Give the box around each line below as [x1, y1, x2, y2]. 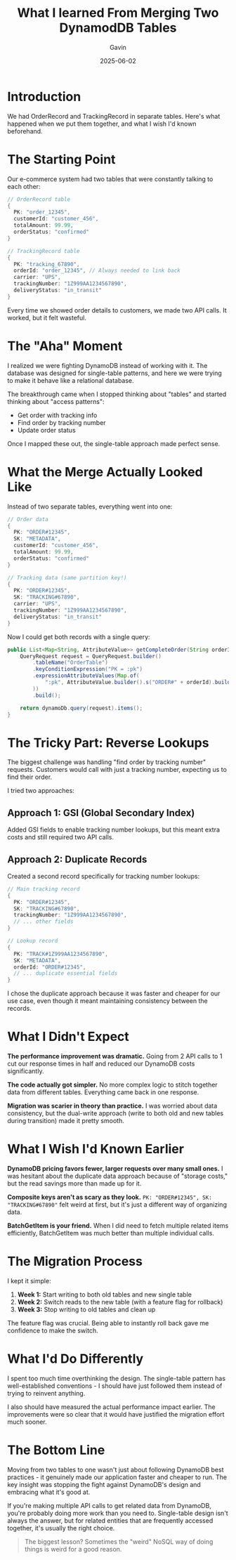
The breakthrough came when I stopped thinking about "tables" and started [7, 390, 227, 398]
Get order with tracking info [17, 411, 98, 419]
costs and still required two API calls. [7, 833, 114, 841]
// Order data [7, 516, 49, 523]
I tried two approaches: [7, 787, 75, 795]
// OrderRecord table [7, 195, 71, 203]
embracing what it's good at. [7, 1488, 91, 1496]
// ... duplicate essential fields [13, 970, 118, 977]
